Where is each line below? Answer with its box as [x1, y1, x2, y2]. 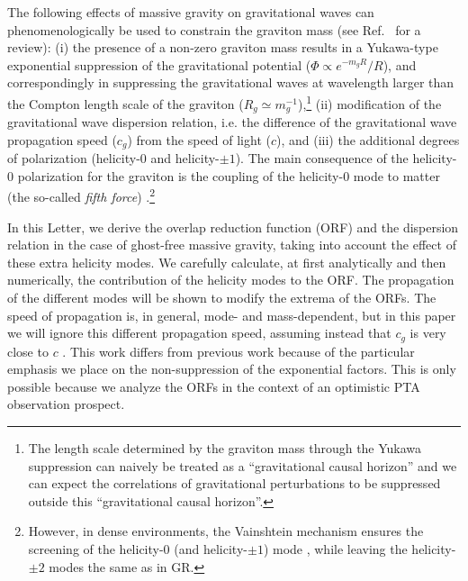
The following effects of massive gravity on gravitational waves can [7, 3, 374, 21]
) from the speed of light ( [127, 130, 271, 149]
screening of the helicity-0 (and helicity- [28, 539, 247, 558]
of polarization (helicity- [7, 149, 140, 168]
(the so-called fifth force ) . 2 [7, 185, 156, 205]
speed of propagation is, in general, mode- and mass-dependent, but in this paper [7, 305, 456, 324]
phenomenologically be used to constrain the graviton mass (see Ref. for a [7, 20, 421, 39]
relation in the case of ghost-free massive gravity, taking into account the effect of [7, 235, 456, 254]
